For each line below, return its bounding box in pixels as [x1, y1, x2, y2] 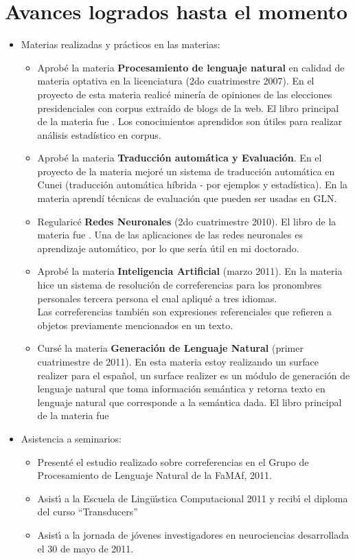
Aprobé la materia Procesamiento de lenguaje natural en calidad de [37, 60, 345, 74]
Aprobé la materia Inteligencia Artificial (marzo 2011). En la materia [37, 264, 343, 278]
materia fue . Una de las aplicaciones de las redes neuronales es [37, 227, 303, 242]
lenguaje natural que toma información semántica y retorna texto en [37, 381, 325, 396]
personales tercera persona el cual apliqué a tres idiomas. [37, 291, 277, 305]
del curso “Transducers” [37, 504, 138, 519]
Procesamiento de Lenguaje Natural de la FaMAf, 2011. [37, 468, 273, 482]
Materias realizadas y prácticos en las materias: [21, 37, 220, 52]
